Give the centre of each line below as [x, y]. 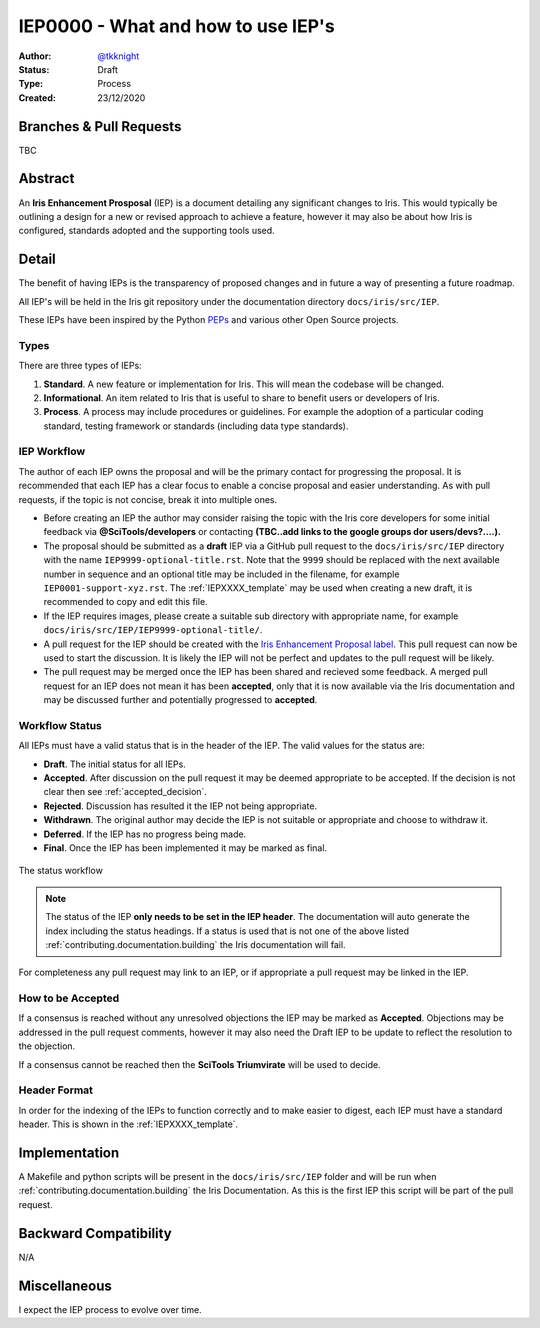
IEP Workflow [52, 452]
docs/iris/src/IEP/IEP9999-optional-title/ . [153, 630]
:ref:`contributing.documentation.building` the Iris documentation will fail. [195, 944]
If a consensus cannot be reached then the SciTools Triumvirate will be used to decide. [199, 1064]
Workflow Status [60, 725]
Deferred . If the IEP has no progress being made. [145, 834]
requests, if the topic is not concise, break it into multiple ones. [148, 499]
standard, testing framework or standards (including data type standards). [196, 426]
